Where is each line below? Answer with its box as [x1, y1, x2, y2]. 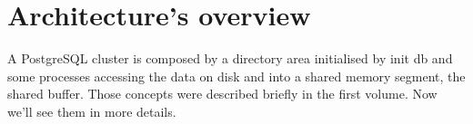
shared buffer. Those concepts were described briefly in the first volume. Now [7, 84, 438, 103]
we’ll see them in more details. [7, 101, 176, 120]
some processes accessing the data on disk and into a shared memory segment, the [7, 66, 466, 85]
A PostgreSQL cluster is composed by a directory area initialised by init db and [7, 49, 453, 68]
